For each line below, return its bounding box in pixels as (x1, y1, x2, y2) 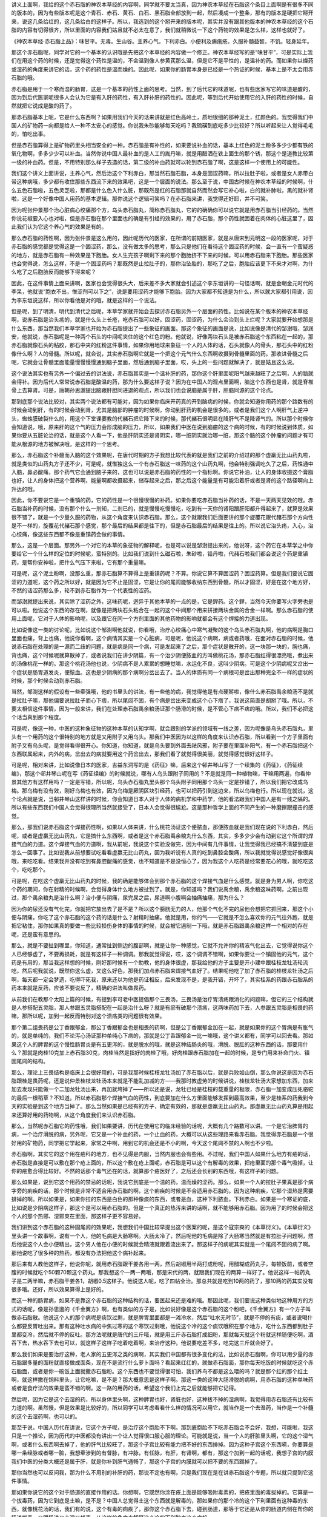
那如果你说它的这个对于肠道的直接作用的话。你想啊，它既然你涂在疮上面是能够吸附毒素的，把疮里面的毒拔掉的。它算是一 (11, 1488, 314, 1496)
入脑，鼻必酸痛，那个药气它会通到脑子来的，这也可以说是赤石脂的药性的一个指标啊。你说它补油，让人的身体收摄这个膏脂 (11, 468, 314, 476)
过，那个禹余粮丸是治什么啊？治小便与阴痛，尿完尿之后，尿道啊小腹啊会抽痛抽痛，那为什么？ (11, 894, 245, 901)
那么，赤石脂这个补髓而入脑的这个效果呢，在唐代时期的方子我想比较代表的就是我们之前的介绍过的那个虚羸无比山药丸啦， (11, 451, 314, 459)
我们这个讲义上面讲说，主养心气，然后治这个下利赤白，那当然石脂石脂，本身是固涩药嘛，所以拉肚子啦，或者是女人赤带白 (11, 170, 314, 177)
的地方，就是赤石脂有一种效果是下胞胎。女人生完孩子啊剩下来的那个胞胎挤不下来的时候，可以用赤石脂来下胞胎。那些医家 (11, 251, 314, 258)
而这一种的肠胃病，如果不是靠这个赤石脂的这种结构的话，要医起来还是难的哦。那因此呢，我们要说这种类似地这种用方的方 (11, 1297, 314, 1304)
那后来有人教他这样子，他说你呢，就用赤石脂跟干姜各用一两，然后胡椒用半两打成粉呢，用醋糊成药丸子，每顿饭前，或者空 (11, 1260, 314, 1268)
